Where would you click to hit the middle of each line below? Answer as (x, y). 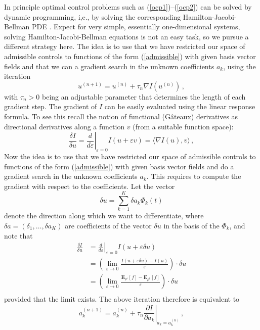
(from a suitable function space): (183, 126)
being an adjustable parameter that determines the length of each (144, 96)
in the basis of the (191, 226)
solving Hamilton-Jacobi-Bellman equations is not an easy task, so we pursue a (126, 36)
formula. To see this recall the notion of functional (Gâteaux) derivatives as (121, 116)
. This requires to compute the (194, 176)
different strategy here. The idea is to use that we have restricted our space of (125, 46)
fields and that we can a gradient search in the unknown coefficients (109, 66)
